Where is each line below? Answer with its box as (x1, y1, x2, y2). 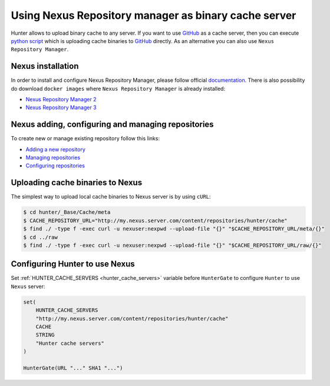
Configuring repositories (25, 162, 85, 169)
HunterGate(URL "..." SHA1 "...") (23, 364, 123, 371)
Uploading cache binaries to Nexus (11, 177, 143, 188)
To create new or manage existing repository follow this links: (11, 135, 160, 142)
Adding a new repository (25, 146, 85, 153)
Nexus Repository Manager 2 (25, 96, 97, 103)
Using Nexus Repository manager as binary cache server (11, 9, 296, 22)
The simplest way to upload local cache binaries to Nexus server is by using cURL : (11, 193, 212, 200)
